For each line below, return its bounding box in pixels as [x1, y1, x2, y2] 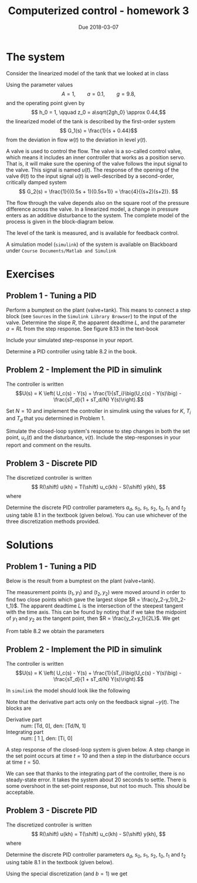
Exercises [6, 267, 55, 281]
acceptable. [6, 788, 35, 796]
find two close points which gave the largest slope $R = [6, 596, 141, 603]
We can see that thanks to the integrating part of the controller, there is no [6, 770, 185, 777]
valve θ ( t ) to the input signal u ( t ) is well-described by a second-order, [6, 172, 175, 180]
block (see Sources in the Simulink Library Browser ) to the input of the [6, 312, 177, 319]
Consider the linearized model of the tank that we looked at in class [6, 69, 169, 77]
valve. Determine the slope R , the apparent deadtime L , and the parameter [6, 319, 186, 326]
